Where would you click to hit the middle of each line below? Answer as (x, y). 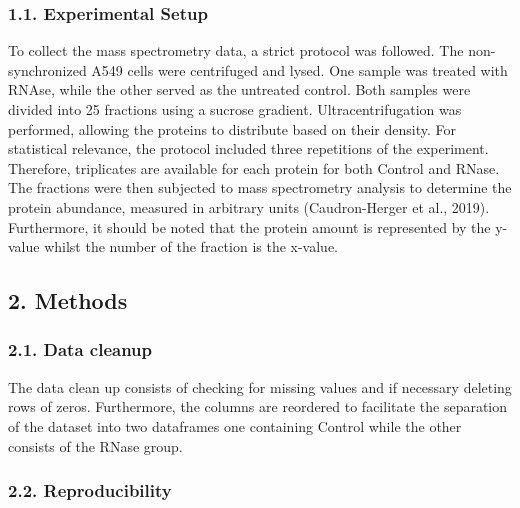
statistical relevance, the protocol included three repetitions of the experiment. (248, 148)
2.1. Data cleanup (80, 349)
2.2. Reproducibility (90, 490)
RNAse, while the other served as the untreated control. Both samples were (239, 89)
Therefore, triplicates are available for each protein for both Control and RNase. (254, 167)
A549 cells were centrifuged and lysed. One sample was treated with (299, 69)
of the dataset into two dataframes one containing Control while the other (235, 425)
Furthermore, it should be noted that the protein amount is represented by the (249, 226)
